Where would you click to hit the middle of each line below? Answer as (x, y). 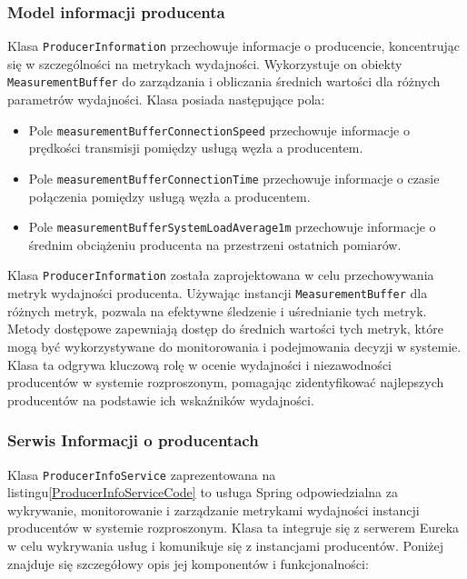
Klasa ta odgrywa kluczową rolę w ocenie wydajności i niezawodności (199, 364)
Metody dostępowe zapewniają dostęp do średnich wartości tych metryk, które (225, 329)
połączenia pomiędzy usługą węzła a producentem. (169, 196)
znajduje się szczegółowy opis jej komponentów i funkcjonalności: (188, 563)
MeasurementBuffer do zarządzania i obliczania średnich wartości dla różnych (224, 81)
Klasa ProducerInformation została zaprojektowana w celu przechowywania (221, 275)
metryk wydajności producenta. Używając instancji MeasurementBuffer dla (218, 293)
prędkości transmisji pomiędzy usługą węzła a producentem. (196, 148)
